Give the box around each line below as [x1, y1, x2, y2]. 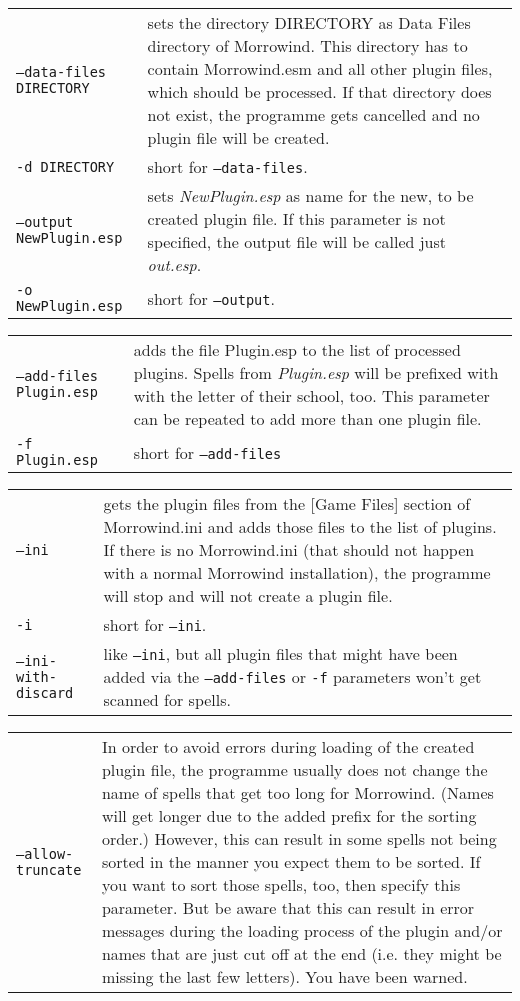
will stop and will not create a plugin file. [103, 584, 393, 607]
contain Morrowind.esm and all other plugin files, [147, 57, 493, 80]
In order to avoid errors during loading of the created [101, 735, 475, 758]
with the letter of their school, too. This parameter [133, 384, 490, 407]
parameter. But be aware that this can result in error [101, 896, 475, 919]
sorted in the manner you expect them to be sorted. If [101, 850, 481, 873]
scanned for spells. [103, 688, 231, 711]
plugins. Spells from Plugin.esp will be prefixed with [133, 361, 499, 384]
